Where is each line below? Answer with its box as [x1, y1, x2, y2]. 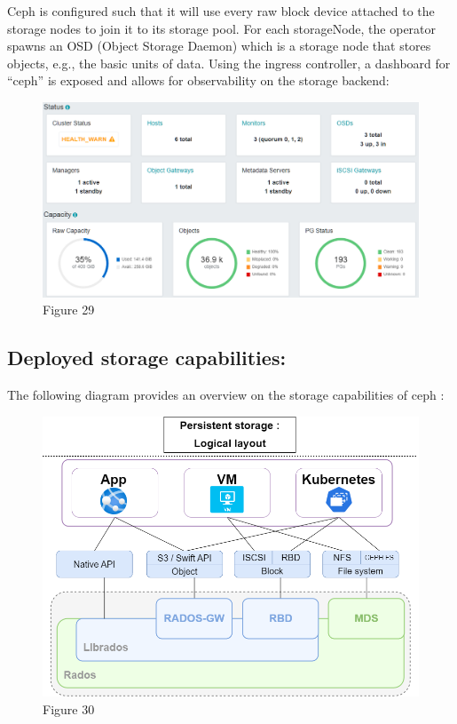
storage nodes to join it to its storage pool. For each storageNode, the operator [7, 19, 437, 37]
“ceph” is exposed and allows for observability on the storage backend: [7, 71, 390, 90]
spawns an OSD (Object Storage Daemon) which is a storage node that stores [7, 36, 431, 55]
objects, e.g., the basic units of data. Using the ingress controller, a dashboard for [7, 53, 451, 72]
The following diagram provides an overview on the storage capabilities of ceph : [7, 386, 445, 404]
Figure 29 [43, 300, 95, 319]
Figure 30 [43, 699, 95, 718]
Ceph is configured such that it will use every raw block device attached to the [7, 2, 435, 20]
